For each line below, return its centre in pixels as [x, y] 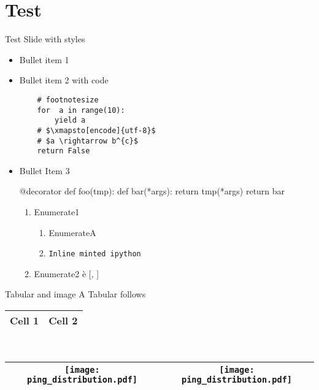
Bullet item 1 [44, 59]
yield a [70, 120]
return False [63, 151]
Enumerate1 [57, 212]
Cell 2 [63, 321]
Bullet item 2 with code [64, 80]
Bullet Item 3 [44, 170]
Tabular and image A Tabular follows [75, 294]
